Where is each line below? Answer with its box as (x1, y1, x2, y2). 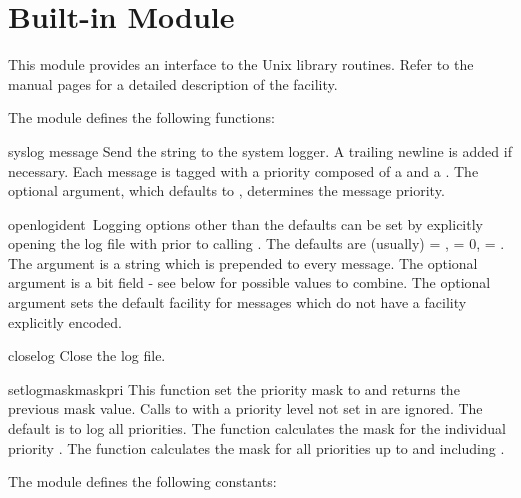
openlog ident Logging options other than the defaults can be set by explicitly (8, 213, 483, 234)
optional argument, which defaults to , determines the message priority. (8, 180, 445, 201)
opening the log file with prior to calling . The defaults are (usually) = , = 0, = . (8, 233, 505, 254)
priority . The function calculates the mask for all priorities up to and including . (8, 437, 505, 458)
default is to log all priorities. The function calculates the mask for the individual (8, 418, 506, 439)
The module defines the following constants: (8, 471, 277, 492)
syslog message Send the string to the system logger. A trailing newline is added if (8, 140, 512, 161)
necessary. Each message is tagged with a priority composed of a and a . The (8, 160, 479, 181)
